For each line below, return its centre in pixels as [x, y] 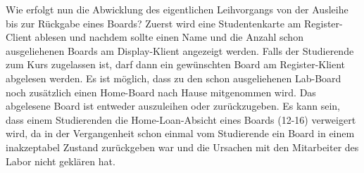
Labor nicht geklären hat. [61, 161]
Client [19, 37]
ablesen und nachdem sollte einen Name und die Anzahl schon [169, 37]
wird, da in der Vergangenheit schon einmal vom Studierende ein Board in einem [180, 133]
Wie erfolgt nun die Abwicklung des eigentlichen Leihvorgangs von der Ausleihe [177, 9]
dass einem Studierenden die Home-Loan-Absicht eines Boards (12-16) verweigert [181, 119]
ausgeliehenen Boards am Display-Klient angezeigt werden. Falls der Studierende [180, 50]
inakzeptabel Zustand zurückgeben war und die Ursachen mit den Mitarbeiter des [182, 147]
